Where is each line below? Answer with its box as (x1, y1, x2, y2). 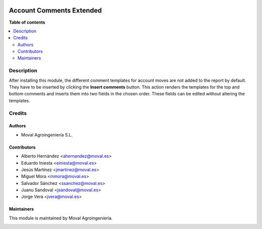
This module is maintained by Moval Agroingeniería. (9, 215, 113, 221)
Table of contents (9, 19, 46, 25)
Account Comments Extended (9, 6, 102, 15)
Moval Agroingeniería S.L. (21, 132, 73, 137)
